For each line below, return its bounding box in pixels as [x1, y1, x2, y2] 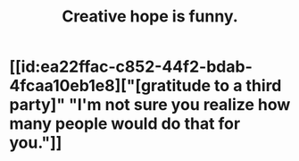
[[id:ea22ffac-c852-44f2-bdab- [9, 56, 253, 77]
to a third [213, 76, 282, 96]
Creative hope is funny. [62, 6, 238, 27]
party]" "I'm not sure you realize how [9, 95, 291, 115]
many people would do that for [9, 114, 241, 134]
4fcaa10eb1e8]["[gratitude [9, 76, 212, 96]
